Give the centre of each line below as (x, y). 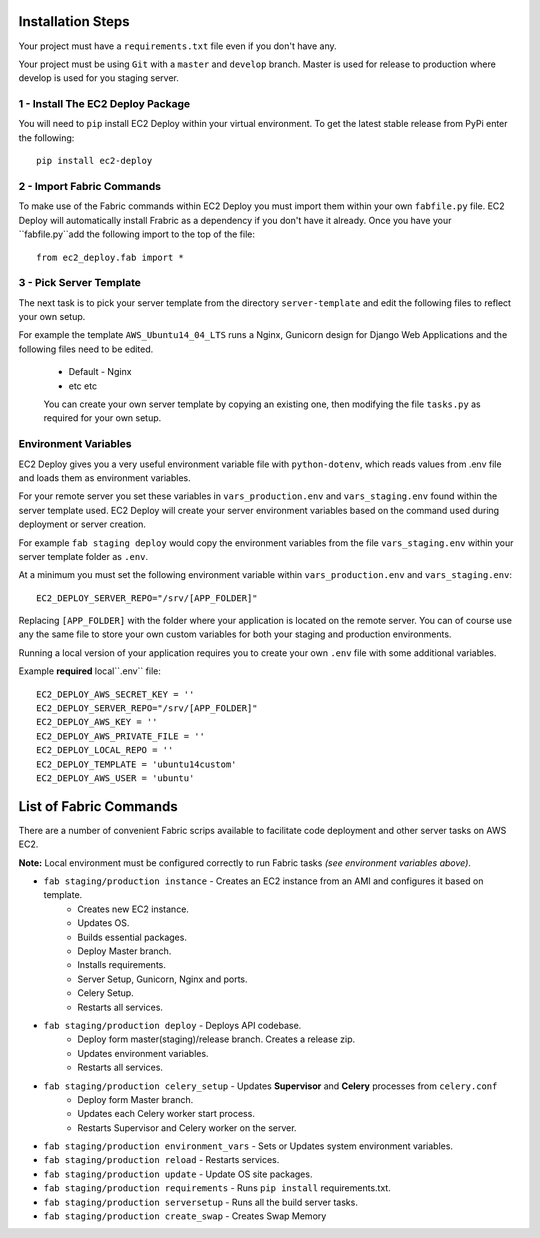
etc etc (83, 386)
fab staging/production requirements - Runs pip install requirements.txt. (217, 1188)
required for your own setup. (102, 418)
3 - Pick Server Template (80, 283)
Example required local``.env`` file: (90, 671)
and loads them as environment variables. (105, 477)
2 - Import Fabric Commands (90, 186)
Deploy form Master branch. (135, 1099)
